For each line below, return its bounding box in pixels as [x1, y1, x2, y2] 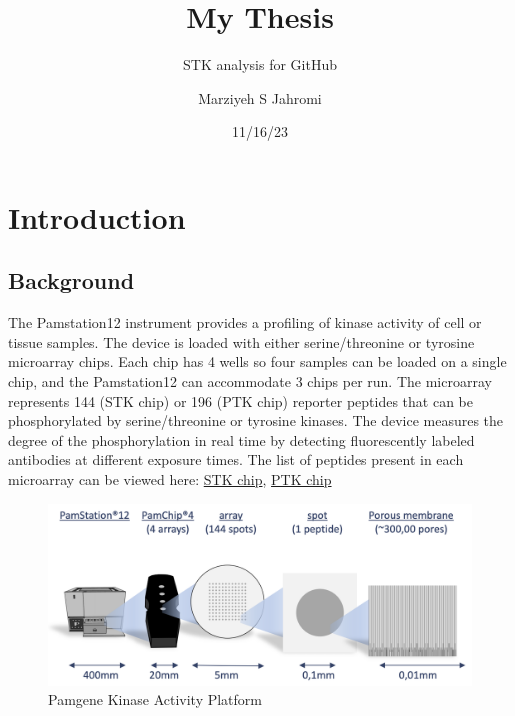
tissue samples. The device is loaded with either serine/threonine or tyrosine [8, 331, 475, 352]
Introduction [8, 196, 186, 237]
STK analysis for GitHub [183, 54, 337, 75]
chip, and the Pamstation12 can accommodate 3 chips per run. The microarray [8, 371, 492, 392]
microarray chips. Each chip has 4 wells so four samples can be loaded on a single [8, 351, 507, 372]
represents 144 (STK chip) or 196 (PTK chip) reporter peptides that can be [8, 390, 473, 411]
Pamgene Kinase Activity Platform [48, 689, 263, 710]
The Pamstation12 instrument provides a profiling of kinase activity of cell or [8, 312, 482, 333]
